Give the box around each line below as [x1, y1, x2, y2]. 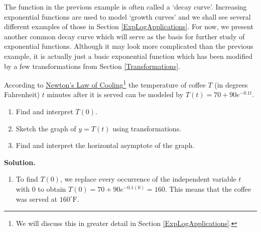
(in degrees [214, 79, 248, 90]
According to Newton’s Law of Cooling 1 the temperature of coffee [4, 78, 206, 90]
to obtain [38, 183, 66, 194]
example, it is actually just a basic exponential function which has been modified [4, 50, 252, 61]
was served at [16, 193, 58, 204]
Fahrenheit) [4, 89, 40, 100]
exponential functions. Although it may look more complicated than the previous [4, 41, 253, 51]
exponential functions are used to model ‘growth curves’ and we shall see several [4, 11, 251, 22]
